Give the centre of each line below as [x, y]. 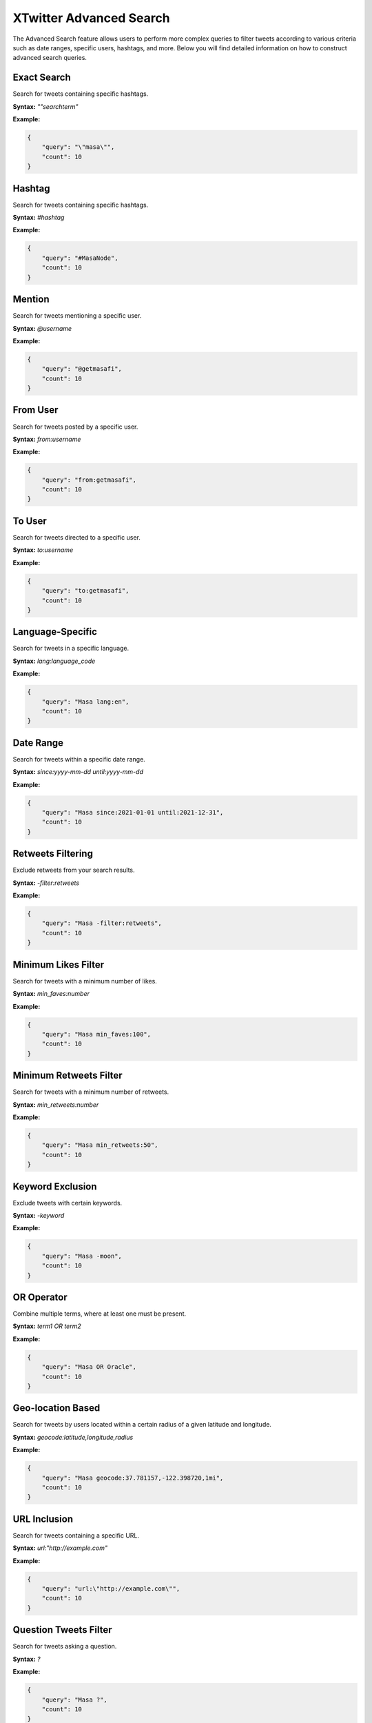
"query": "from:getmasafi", [89, 480]
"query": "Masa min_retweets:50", [100, 1145]
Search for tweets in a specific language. [71, 649]
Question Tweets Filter [63, 1630]
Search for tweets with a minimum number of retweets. [91, 1092]
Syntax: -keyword [39, 1215]
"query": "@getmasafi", [82, 369]
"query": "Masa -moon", [82, 1256]
